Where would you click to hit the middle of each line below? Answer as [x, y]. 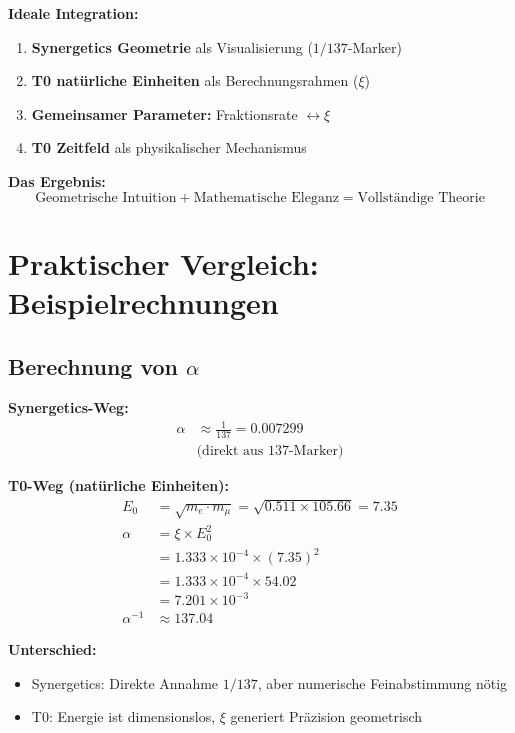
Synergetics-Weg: [68, 407]
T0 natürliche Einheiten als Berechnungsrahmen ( [195, 80]
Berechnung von [93, 365]
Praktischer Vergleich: [163, 262]
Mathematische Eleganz [266, 197]
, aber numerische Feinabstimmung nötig [382, 682]
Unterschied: [52, 649]
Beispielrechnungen [143, 301]
